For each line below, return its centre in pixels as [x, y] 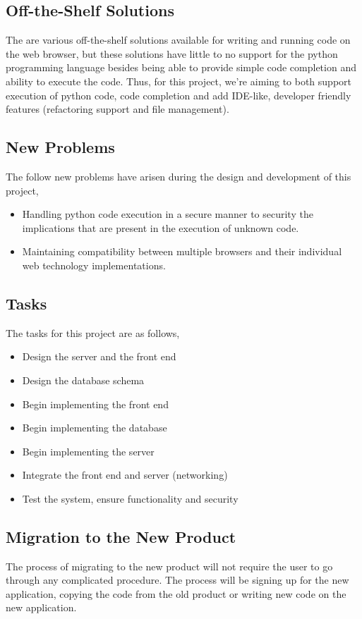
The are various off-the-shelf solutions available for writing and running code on [178, 40]
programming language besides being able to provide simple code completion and [181, 67]
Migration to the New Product [121, 536]
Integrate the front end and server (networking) [125, 475]
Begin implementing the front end [95, 404]
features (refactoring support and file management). [117, 109]
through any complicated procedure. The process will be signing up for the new [177, 580]
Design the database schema [83, 380]
